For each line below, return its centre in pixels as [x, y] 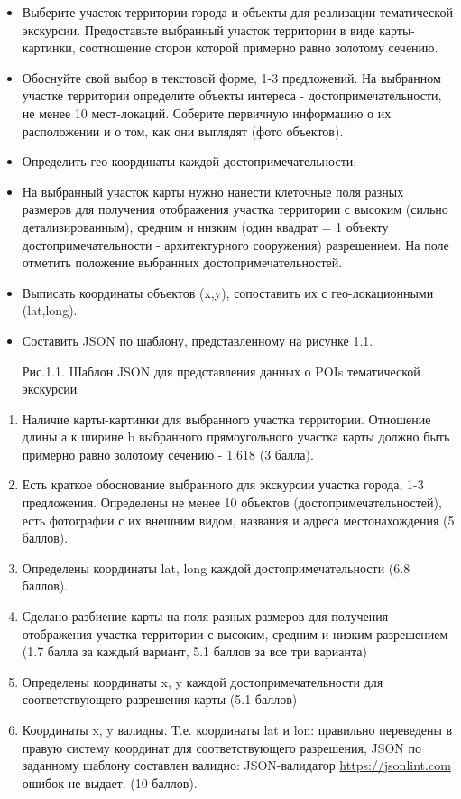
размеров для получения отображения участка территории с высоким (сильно [235, 209]
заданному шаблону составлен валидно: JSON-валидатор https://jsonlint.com [236, 765]
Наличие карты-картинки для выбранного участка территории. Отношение [226, 418]
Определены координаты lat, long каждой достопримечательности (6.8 [216, 567]
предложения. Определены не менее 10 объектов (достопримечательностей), [232, 502]
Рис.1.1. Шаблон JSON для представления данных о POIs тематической [221, 371]
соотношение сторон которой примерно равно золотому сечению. [259, 47]
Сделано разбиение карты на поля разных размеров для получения [205, 616]
